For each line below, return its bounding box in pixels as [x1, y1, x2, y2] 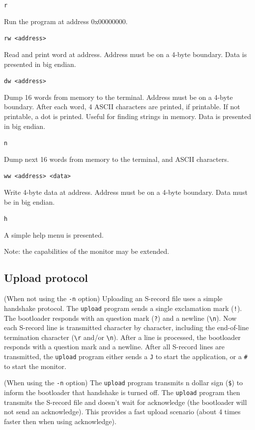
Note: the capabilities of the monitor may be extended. [4, 246, 170, 256]
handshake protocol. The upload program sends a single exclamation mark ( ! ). [4, 303, 242, 313]
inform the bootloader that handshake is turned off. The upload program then [4, 387, 240, 397]
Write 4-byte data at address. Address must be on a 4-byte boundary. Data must [4, 187, 248, 197]
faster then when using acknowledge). [4, 416, 116, 426]
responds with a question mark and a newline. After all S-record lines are [4, 341, 225, 352]
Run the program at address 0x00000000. [4, 16, 128, 26]
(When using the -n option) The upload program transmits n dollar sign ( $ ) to [4, 377, 243, 388]
